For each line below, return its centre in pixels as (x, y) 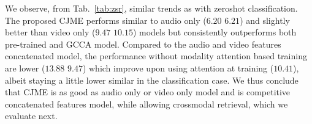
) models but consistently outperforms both (215, 32)
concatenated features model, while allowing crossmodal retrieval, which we (146, 104)
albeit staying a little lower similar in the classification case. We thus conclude (152, 80)
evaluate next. (31, 116)
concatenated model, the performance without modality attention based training (156, 56)
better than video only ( (50, 32)
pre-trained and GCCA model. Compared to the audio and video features (143, 44)
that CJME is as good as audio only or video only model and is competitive (148, 92)
